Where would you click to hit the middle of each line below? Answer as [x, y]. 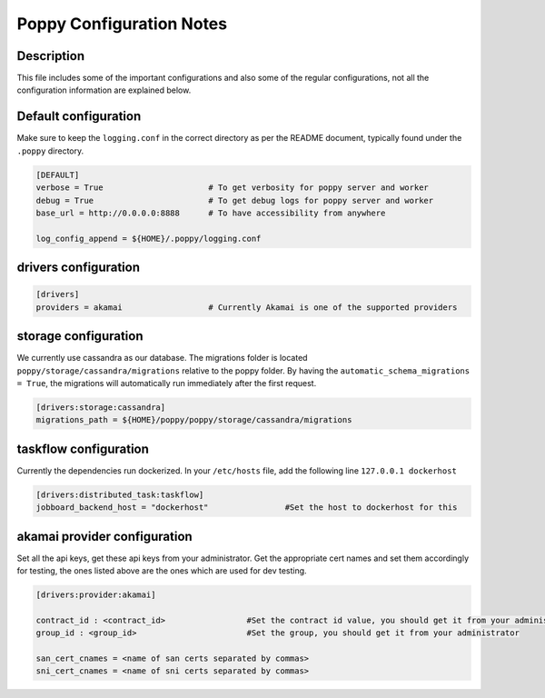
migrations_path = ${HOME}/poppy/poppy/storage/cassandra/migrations [194, 420]
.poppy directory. [50, 151]
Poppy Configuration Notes [122, 24]
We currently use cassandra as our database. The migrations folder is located [162, 358]
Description [51, 56]
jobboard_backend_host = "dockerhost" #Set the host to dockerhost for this [247, 508]
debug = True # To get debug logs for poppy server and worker [235, 200]
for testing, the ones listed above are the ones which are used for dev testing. [162, 571]
